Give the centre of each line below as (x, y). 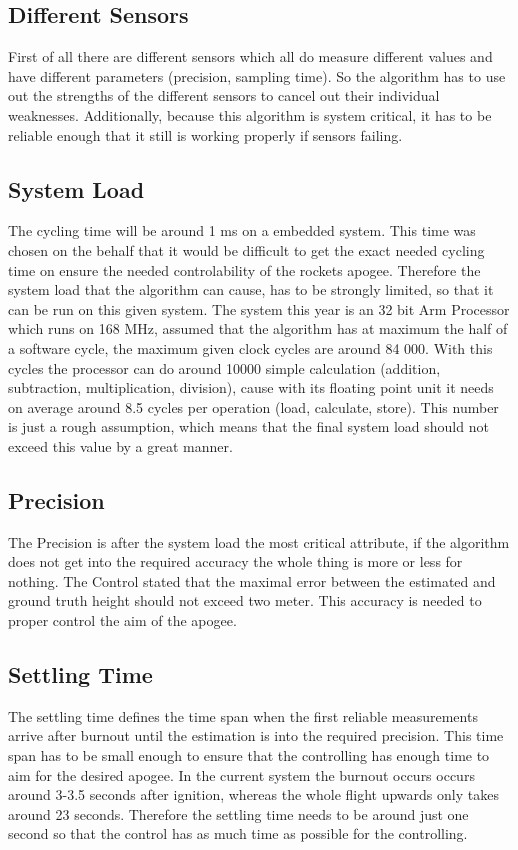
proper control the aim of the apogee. (122, 620)
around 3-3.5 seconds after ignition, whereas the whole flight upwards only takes (253, 794)
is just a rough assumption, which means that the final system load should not (248, 426)
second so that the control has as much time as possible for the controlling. (238, 833)
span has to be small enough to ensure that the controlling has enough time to (249, 755)
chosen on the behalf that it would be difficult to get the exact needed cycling (246, 249)
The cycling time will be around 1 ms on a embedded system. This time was (242, 230)
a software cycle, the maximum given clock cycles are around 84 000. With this (250, 347)
